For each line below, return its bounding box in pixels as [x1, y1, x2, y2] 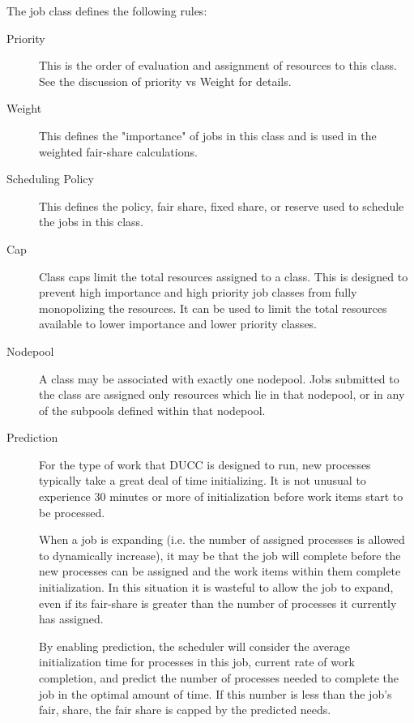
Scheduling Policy [6, 170, 94, 187]
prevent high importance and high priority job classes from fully [39, 284, 357, 301]
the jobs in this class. [39, 213, 144, 230]
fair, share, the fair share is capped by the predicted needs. [39, 701, 331, 718]
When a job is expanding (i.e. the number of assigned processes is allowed [39, 531, 405, 548]
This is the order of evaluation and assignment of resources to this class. [39, 57, 397, 74]
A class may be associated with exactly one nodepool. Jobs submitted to [39, 370, 399, 387]
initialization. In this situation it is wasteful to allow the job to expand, [39, 579, 394, 596]
